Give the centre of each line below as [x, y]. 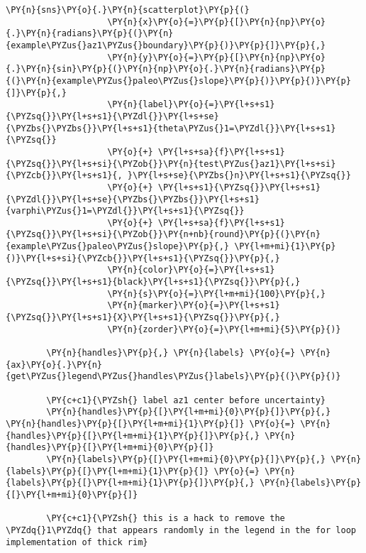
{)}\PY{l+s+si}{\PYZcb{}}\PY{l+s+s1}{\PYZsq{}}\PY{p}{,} [143, 258]
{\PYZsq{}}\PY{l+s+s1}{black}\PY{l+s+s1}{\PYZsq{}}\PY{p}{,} [153, 282]
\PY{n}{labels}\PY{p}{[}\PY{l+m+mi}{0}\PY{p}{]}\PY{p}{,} [186, 459]
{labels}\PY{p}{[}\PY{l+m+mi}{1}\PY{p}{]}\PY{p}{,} [130, 483]
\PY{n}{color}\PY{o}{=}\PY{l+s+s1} [191, 270]
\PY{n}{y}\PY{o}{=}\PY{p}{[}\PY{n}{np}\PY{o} [217, 57]
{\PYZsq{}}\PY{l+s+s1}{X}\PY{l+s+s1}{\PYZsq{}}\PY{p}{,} [143, 318]
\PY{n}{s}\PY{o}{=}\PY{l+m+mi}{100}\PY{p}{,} [217, 294]
